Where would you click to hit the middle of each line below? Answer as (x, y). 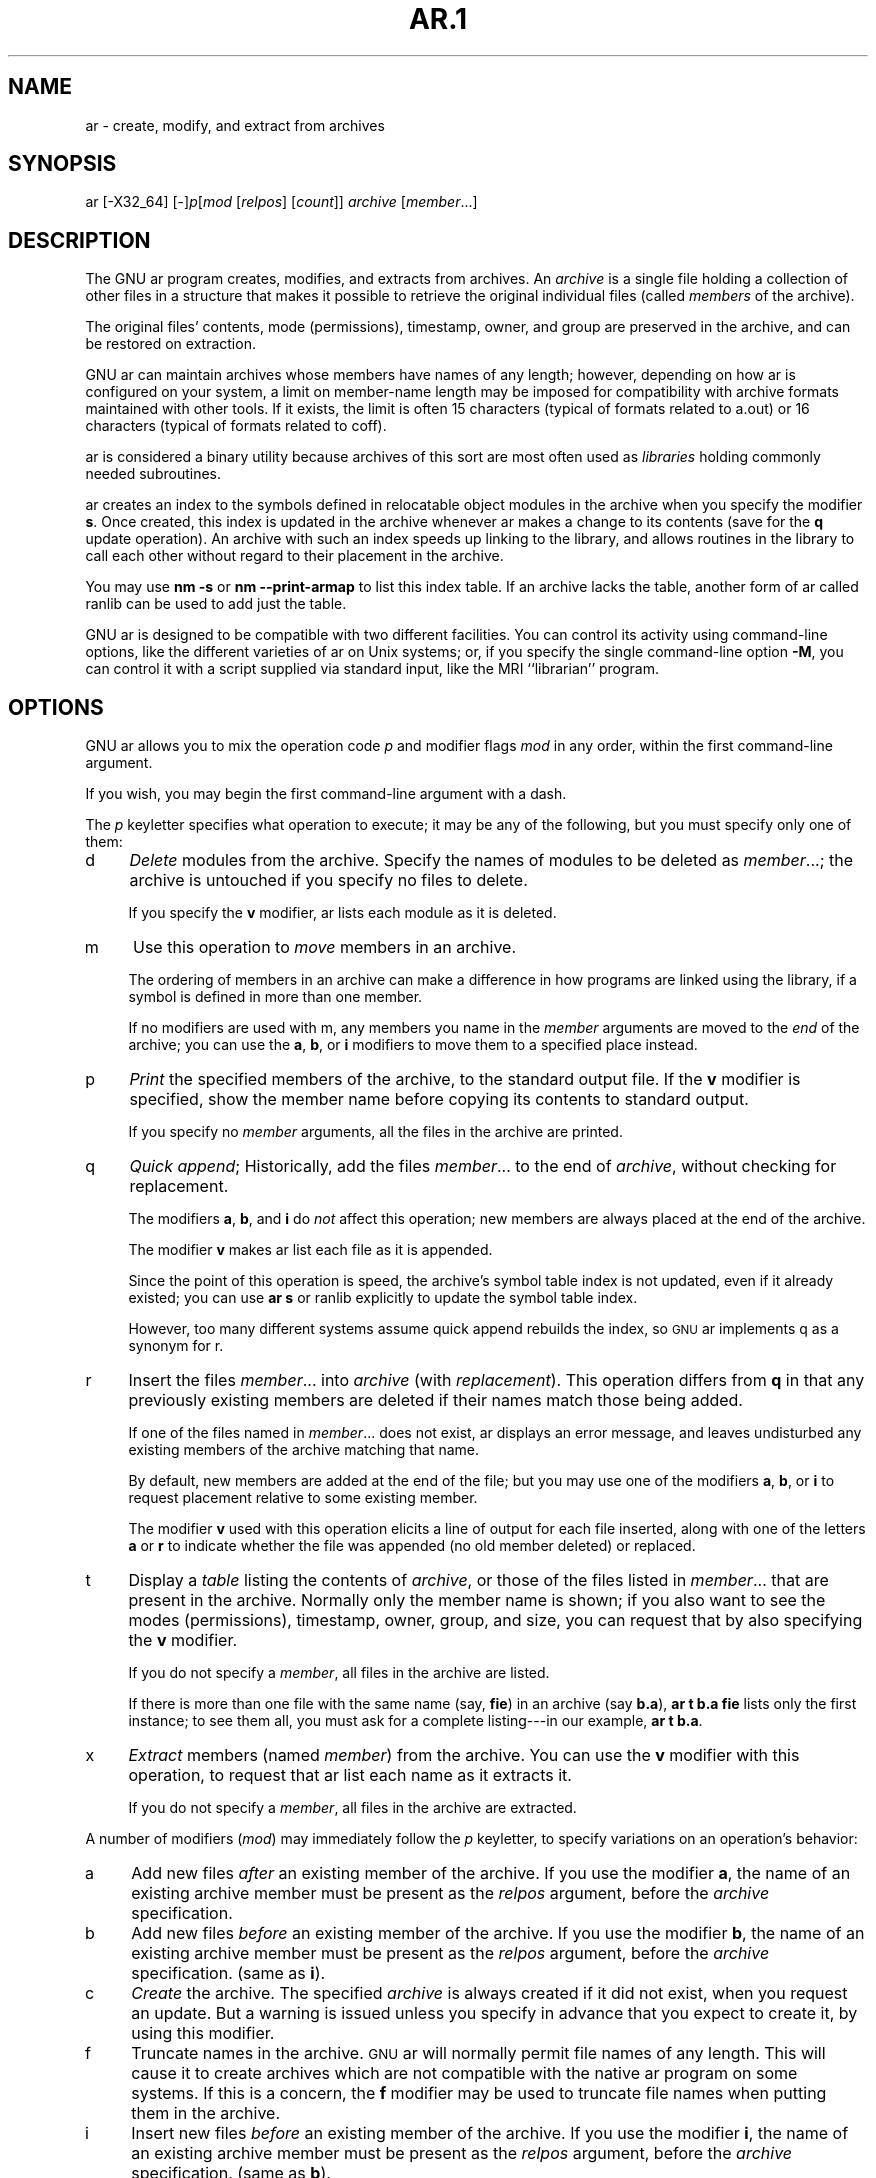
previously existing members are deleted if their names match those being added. (435, 1400)
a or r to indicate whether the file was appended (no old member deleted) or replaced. (412, 1546)
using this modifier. (203, 2033)
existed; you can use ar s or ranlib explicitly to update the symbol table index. (383, 1298)
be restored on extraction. (170, 344)
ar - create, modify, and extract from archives (235, 125)
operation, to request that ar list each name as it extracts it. (350, 1775)
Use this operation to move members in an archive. (325, 947)
